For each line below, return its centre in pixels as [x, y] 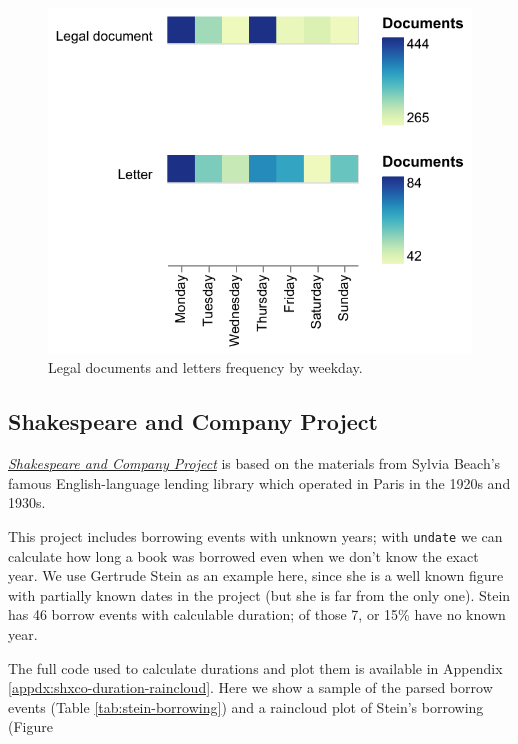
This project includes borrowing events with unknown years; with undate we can [255, 535]
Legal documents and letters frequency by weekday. [205, 367]
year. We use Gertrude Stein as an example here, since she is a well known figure [256, 575]
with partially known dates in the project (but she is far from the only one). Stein [259, 594]
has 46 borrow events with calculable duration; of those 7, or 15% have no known [257, 614]
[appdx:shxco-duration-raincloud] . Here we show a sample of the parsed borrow [250, 687]
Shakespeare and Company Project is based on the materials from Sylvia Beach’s [254, 463]
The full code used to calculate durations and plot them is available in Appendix [255, 667]
